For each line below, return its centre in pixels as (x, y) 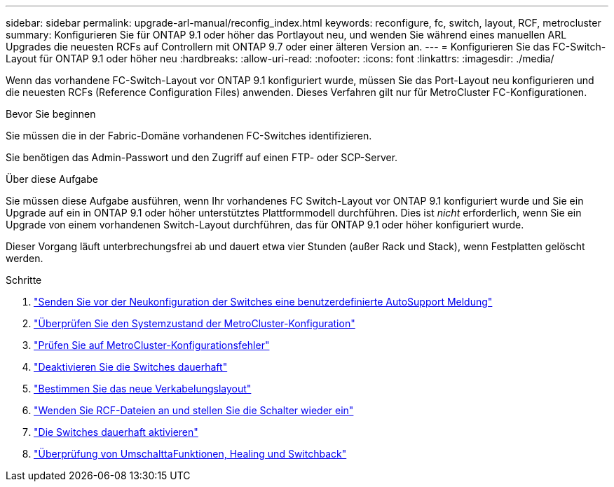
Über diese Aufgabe (52, 179)
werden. (25, 258)
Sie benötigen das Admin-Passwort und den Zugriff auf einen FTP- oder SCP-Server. (202, 157)
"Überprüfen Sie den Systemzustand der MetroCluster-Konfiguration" (195, 323)
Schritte (24, 280)
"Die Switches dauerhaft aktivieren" (116, 432)
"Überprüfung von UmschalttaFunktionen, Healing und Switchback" (190, 454)
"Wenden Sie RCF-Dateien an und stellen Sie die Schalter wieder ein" (194, 410)
